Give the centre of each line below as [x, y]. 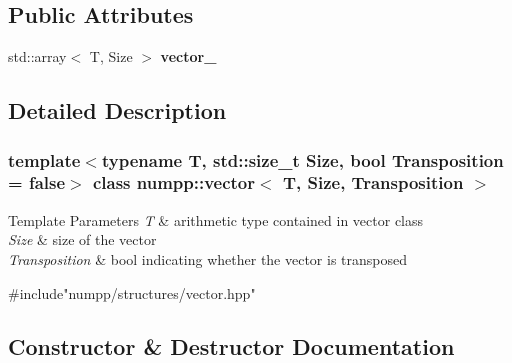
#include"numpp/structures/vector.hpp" [132, 292]
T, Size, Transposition [373, 182]
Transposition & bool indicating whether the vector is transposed [208, 258]
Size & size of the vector [82, 239]
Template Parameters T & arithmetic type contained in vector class [216, 219]
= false [37, 182]
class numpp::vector [174, 182]
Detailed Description [117, 110]
